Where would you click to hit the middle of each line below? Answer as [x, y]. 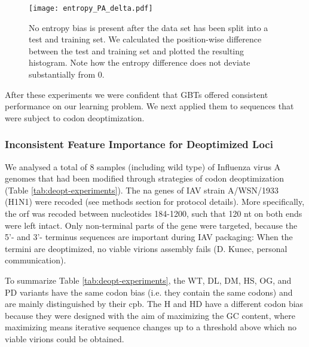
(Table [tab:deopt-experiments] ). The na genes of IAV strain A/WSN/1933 [142, 190]
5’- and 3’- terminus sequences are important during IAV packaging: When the [149, 237]
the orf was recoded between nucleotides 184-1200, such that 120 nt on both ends [154, 213]
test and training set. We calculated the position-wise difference [145, 39]
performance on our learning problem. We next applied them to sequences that [149, 106]
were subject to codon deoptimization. [75, 117]
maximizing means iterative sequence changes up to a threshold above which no [151, 327]
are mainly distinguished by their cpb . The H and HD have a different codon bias [154, 304]
